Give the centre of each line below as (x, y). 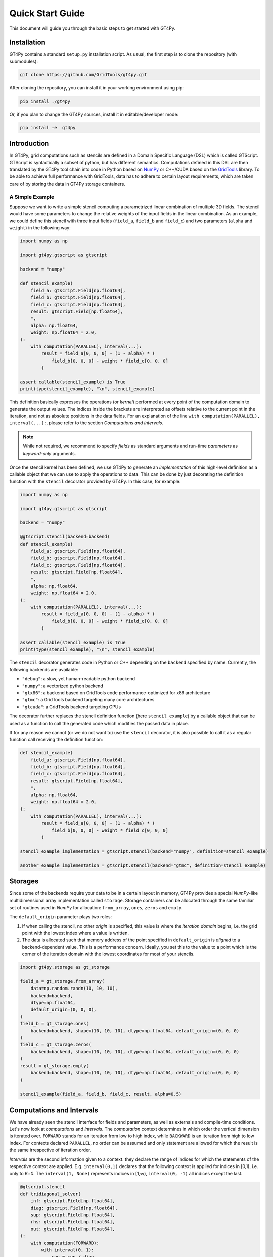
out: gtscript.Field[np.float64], (73, 1229)
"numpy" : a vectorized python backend (63, 686)
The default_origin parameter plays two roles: (61, 917)
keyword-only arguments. (49, 453)
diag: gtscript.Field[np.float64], (74, 1208)
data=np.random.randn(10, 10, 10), (74, 989)
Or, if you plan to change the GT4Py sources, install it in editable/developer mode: (94, 114)
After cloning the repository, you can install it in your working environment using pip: (97, 87)
